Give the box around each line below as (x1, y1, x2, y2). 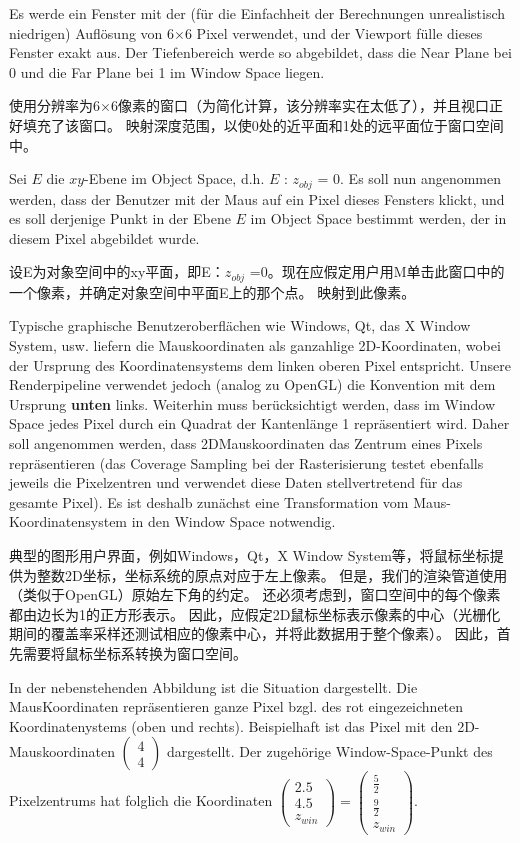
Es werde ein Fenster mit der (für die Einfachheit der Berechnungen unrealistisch (9, 3, 506, 23)
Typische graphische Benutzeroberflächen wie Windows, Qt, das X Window (9, 315, 471, 336)
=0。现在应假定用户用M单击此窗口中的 (249, 261, 505, 282)
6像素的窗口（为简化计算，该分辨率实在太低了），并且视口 (110, 95, 489, 116)
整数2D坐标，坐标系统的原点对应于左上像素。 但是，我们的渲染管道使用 (36, 564, 508, 585)
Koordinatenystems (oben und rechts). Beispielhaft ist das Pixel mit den (9, 715, 453, 736)
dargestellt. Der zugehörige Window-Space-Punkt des (166, 741, 493, 762)
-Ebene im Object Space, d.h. (84, 168, 265, 189)
